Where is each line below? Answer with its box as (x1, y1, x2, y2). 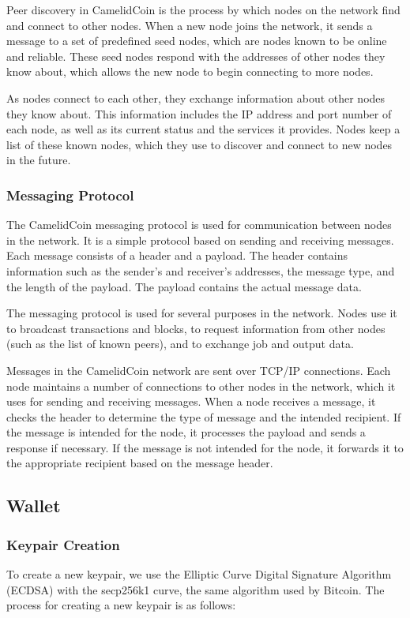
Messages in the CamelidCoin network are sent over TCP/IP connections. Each (6, 361, 391, 378)
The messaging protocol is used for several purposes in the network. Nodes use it (6, 305, 397, 321)
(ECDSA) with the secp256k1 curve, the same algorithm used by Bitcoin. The (6, 581, 385, 597)
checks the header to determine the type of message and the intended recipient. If (6, 408, 401, 425)
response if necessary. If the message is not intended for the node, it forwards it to (6, 439, 404, 455)
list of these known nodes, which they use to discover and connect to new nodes (6, 136, 393, 152)
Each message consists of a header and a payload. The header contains (6, 247, 348, 264)
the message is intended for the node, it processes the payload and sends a (6, 424, 366, 440)
